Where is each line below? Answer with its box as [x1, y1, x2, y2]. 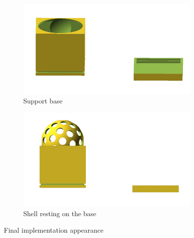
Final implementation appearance [4, 224, 104, 235]
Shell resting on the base [23, 208, 97, 219]
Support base [23, 96, 63, 106]
